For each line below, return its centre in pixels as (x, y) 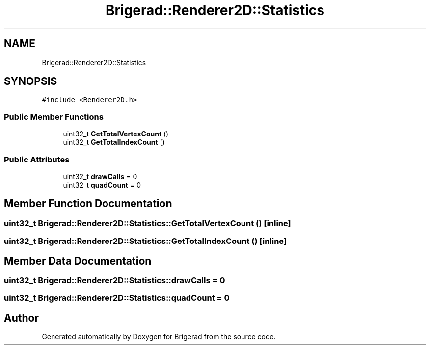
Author (21, 318)
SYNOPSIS (31, 81)
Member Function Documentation (88, 204)
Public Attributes (37, 159)
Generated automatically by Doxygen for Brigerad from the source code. (159, 337)
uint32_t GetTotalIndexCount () (114, 142)
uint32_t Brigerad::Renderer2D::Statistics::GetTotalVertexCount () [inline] (148, 223)
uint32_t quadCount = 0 (102, 185)
